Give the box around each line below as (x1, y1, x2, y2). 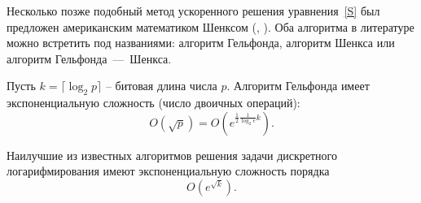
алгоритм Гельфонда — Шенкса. (7, 50, 172, 67)
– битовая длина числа (105, 77, 217, 94)
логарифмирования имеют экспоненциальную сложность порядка (7, 162, 330, 179)
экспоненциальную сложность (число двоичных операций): (7, 94, 300, 111)
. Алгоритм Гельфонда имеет (226, 77, 370, 94)
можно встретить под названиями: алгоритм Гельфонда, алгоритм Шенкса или (7, 34, 395, 51)
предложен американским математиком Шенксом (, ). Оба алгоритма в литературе (7, 18, 414, 35)
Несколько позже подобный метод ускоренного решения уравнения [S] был (7, 2, 380, 19)
